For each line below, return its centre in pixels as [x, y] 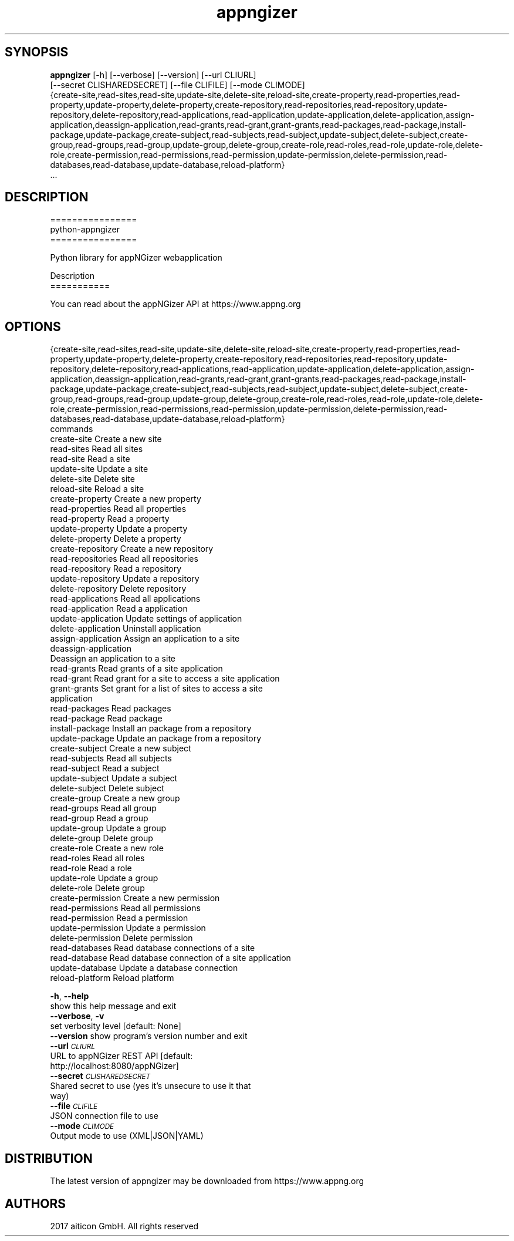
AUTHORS [35, 1203]
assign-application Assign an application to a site [145, 639]
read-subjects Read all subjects [111, 758]
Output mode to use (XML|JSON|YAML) [127, 1136]
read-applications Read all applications [125, 599]
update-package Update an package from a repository [156, 738]
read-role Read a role [91, 868]
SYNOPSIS [37, 52]
